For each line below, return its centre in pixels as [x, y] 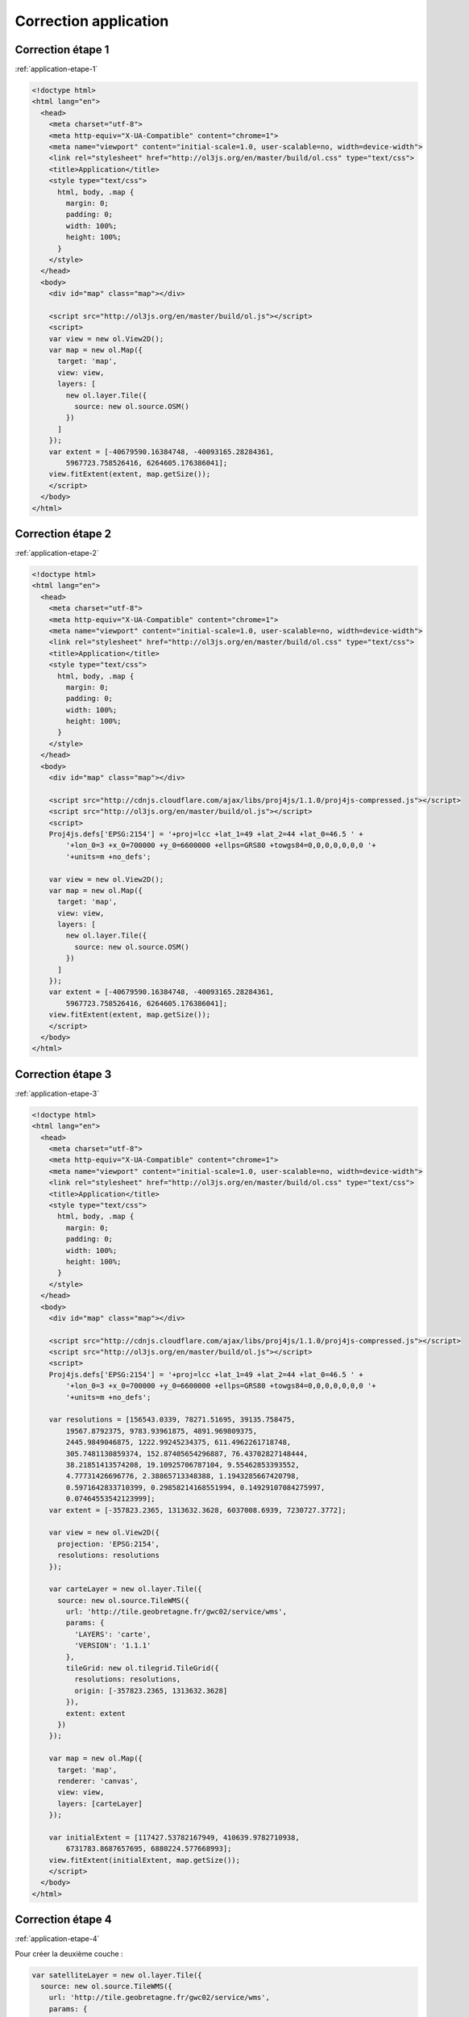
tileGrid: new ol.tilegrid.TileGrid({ [142, 1668]
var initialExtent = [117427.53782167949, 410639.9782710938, [174, 1837]
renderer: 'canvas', [98, 1781]
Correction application [92, 21]
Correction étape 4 [63, 1920]
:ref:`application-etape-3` [57, 1093]
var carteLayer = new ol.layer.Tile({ [125, 1589]
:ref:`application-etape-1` [56, 69]
